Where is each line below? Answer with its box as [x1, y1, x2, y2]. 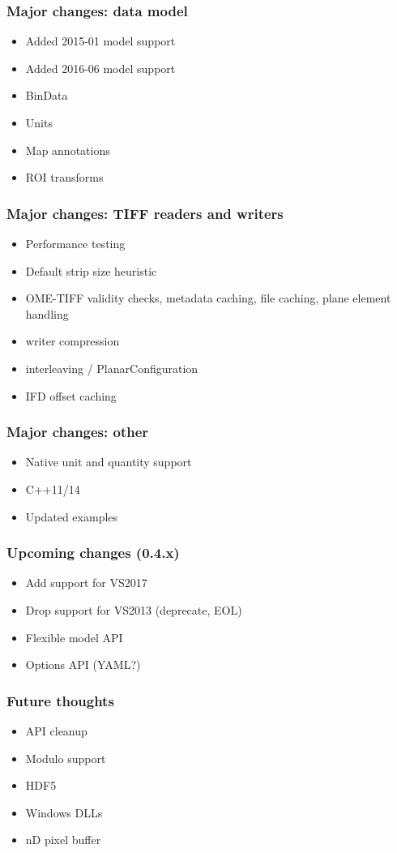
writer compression [25, 332, 120, 349]
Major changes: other [6, 422, 149, 442]
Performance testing [25, 235, 126, 251]
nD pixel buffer [25, 831, 101, 848]
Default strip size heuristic [25, 262, 157, 279]
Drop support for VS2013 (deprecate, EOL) [25, 601, 242, 618]
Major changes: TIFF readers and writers [6, 203, 284, 223]
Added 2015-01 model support [25, 32, 176, 49]
